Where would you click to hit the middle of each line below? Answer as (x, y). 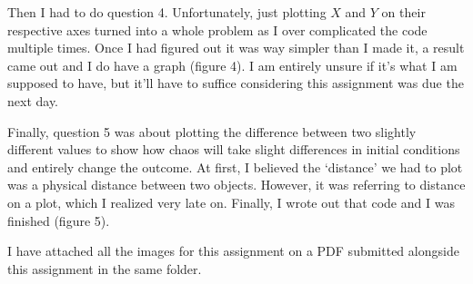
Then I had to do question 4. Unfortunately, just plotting (167, 12)
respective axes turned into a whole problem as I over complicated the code (217, 29)
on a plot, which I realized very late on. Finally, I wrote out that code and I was (231, 202)
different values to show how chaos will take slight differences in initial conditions (234, 149)
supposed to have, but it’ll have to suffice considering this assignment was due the (236, 83)
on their (403, 12)
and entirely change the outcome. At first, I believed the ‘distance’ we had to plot (235, 166)
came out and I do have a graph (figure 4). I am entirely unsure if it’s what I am (232, 65)
